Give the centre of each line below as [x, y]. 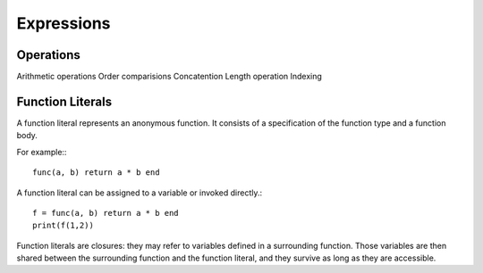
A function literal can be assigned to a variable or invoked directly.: [140, 193]
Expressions [64, 23]
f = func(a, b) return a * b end [106, 213]
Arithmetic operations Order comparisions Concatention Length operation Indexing [169, 77]
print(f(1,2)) [63, 226]
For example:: [42, 152]
